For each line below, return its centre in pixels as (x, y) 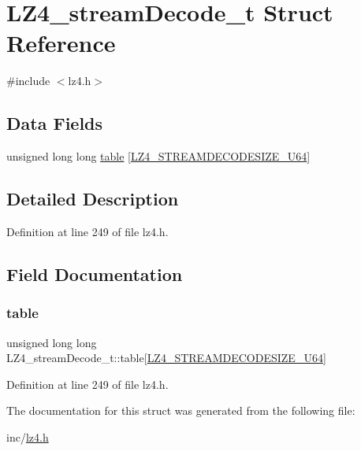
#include (28, 81)
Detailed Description (93, 199)
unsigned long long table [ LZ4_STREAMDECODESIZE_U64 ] (158, 156)
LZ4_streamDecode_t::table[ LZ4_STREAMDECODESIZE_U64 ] (166, 358)
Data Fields (55, 123)
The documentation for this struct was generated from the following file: (181, 410)
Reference (61, 43)
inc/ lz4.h (28, 436)
